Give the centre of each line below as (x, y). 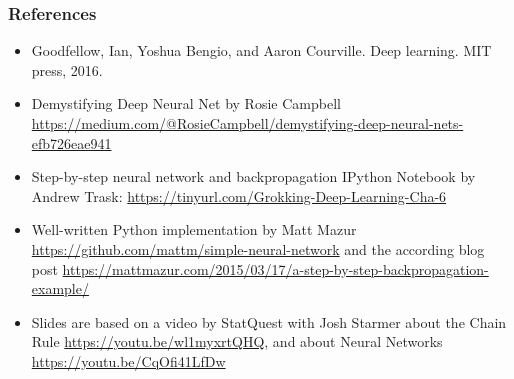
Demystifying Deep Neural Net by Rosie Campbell (186, 103)
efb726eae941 (71, 142)
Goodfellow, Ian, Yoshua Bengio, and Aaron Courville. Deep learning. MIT (261, 50)
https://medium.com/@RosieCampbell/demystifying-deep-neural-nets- (247, 123)
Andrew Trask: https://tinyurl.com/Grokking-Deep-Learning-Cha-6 (239, 195)
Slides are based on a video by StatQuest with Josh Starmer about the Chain (269, 321)
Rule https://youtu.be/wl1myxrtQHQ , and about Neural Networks (237, 341)
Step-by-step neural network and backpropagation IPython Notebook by (253, 176)
